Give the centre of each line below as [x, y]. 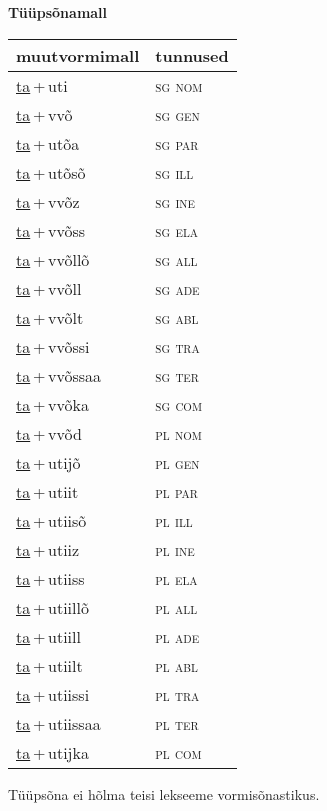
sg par [177, 143]
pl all [176, 607]
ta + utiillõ [52, 607]
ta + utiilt [49, 665]
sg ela [177, 230]
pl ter [177, 723]
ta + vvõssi [53, 346]
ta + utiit [47, 491]
